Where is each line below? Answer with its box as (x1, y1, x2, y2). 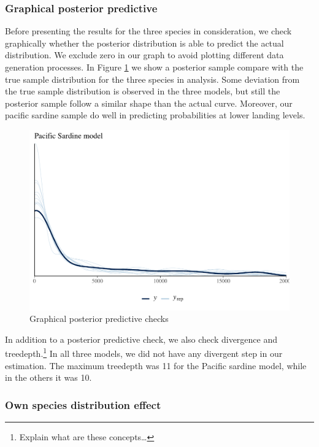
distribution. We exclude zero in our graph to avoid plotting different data (5, 48, 284, 61)
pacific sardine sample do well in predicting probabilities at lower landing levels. (5, 109, 306, 121)
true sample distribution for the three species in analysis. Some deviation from (5, 72, 300, 85)
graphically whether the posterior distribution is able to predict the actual (5, 36, 284, 49)
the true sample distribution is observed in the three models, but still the (5, 85, 280, 97)
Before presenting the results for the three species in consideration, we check (5, 25, 292, 37)
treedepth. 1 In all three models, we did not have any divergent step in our (5, 345, 283, 359)
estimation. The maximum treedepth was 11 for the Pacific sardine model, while (5, 359, 307, 372)
